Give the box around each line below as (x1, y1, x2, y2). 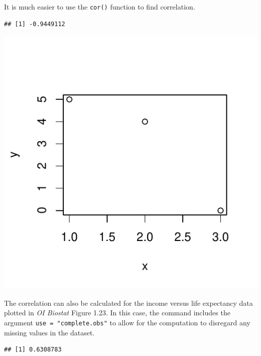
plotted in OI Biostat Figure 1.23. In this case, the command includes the (4, 307, 230, 318)
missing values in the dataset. (4, 327, 95, 337)
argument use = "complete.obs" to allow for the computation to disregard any (4, 317, 250, 328)
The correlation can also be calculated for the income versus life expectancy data (4, 297, 253, 308)
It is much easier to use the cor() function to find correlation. (4, 2, 195, 12)
